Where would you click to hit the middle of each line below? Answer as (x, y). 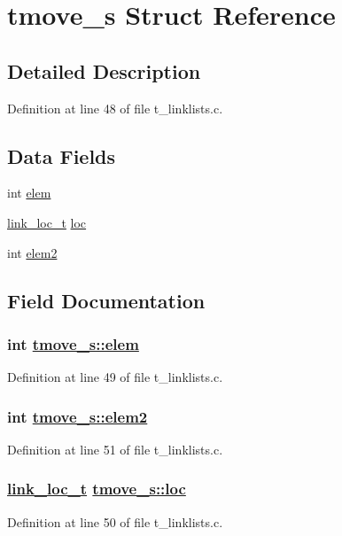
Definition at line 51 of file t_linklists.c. (115, 449)
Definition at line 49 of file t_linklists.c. (115, 377)
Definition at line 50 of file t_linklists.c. (115, 521)
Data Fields (62, 155)
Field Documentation (106, 300)
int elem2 (32, 252)
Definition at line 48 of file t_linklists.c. (115, 108)
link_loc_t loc (47, 222)
